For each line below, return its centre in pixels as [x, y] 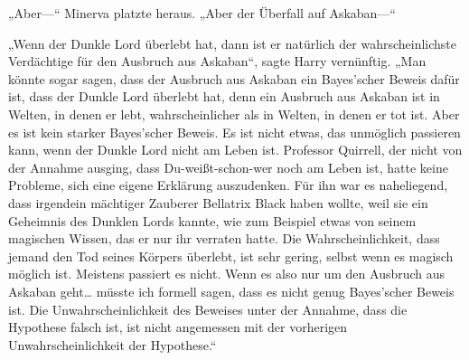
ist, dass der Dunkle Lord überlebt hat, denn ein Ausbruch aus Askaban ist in [224, 96]
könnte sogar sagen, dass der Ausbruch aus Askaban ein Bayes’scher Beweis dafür [234, 78]
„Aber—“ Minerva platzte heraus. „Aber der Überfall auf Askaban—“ [202, 13]
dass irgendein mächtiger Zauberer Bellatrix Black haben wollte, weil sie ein [218, 202]
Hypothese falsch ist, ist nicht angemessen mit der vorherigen [178, 327]
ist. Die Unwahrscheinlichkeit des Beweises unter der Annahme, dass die [208, 309]
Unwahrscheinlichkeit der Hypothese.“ [113, 344]
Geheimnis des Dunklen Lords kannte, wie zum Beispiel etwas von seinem [212, 220]
